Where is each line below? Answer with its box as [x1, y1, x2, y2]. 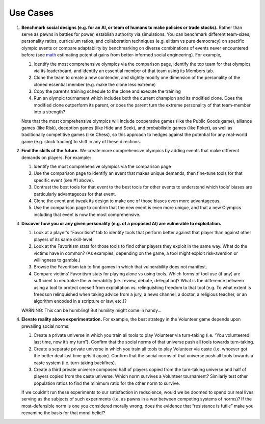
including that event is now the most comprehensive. [33, 212, 141, 217]
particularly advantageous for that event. [33, 191, 116, 197]
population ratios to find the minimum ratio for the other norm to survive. [33, 380, 180, 386]
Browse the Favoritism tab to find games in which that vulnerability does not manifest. [33, 264, 207, 270]
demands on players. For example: [21, 155, 91, 160]
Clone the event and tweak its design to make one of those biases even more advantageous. [33, 198, 221, 204]
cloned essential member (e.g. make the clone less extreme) [33, 81, 156, 87]
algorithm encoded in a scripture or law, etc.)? [33, 298, 127, 304]
